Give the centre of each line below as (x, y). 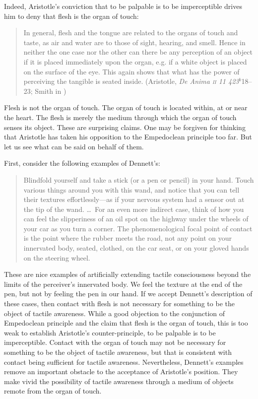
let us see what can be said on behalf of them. (74, 146)
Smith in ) (51, 91)
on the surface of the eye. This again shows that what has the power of (131, 71)
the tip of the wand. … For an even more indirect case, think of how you (134, 209)
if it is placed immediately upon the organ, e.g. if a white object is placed (135, 61)
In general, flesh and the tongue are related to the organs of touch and (131, 33)
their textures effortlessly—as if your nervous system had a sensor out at (134, 199)
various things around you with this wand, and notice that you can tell (131, 189)
